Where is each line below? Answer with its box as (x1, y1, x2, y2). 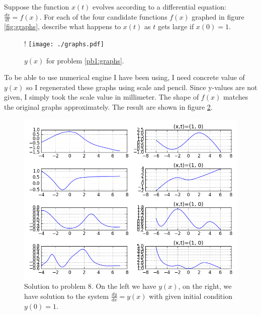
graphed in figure (192, 11, 244, 22)
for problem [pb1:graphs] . (46, 55, 124, 65)
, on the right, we (178, 281, 232, 291)
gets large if (157, 21, 194, 32)
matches (223, 92, 248, 102)
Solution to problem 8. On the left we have (24, 281, 156, 291)
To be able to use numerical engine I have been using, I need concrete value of (4, 72, 245, 83)
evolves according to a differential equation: (93, 2, 226, 12)
